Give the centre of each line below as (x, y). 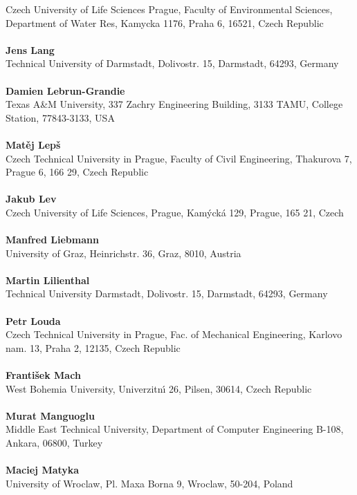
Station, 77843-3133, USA (60, 117)
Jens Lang (30, 49)
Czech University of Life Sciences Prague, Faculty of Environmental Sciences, (169, 9)
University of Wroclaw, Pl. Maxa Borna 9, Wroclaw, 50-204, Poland (149, 483)
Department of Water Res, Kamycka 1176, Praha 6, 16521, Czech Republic (165, 22)
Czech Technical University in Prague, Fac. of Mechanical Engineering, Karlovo (174, 334)
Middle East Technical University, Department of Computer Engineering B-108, (175, 429)
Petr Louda (33, 320)
